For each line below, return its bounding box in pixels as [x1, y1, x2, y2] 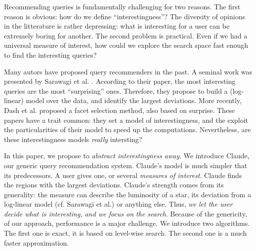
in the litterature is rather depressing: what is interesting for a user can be [4, 21, 230, 31]
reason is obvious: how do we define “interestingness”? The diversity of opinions [4, 11, 245, 21]
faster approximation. [4, 237, 69, 248]
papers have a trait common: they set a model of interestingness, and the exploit [4, 114, 248, 125]
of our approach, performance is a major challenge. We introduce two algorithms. [4, 218, 250, 228]
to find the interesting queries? [4, 49, 97, 60]
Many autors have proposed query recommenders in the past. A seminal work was [4, 66, 252, 76]
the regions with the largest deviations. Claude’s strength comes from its [4, 179, 224, 190]
